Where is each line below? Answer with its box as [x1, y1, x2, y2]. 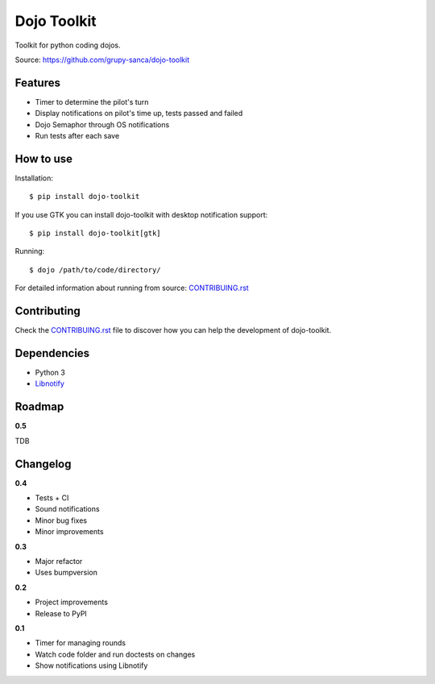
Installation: [14, 173, 54, 183]
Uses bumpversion [35, 568, 98, 578]
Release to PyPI [35, 608, 88, 618]
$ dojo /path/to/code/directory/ [29, 265, 161, 274]
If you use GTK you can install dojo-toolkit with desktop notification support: [14, 209, 268, 219]
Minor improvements [35, 527, 104, 537]
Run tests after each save [35, 131, 120, 141]
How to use [14, 151, 72, 165]
